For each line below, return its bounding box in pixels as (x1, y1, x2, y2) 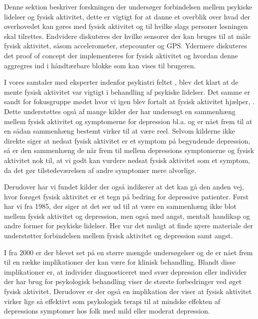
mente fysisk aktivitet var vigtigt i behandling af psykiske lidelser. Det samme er (4, 86, 251, 97)
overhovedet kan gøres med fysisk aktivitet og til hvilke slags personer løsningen (4, 21, 248, 31)
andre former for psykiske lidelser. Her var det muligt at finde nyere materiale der (4, 220, 253, 231)
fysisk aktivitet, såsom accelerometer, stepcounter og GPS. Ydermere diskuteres (4, 40, 247, 51)
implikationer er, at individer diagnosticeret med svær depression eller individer (4, 266, 247, 277)
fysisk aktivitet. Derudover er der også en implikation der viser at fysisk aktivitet (4, 286, 252, 297)
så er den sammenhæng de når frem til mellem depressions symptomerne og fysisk (4, 145, 255, 156)
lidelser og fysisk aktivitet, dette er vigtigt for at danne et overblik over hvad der (4, 11, 251, 21)
